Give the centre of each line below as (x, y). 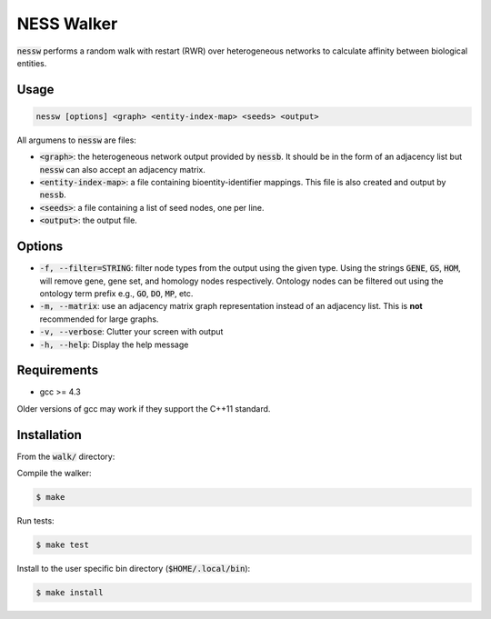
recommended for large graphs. (99, 319)
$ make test (63, 545)
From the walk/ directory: (66, 456)
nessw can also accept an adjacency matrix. (123, 169)
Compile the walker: (54, 474)
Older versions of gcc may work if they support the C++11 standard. (144, 408)
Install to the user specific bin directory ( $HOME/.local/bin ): (134, 569)
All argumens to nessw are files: (76, 140)
